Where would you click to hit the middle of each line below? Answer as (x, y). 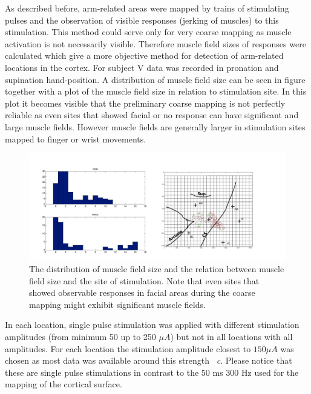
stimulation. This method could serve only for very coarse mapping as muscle (148, 32)
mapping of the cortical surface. (64, 384)
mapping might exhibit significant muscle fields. (117, 304)
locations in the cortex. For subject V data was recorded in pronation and (142, 67)
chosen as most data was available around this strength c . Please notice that (149, 360)
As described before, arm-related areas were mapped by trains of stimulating (147, 8)
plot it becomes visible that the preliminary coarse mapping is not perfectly (145, 103)
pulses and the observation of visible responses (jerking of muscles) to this (142, 20)
